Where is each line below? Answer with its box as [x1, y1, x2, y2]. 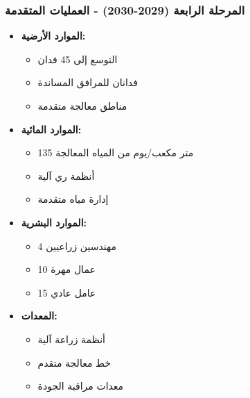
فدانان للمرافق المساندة [37, 75, 138, 90]
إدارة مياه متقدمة [37, 192, 109, 206]
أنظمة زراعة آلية [37, 331, 105, 346]
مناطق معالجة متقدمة [37, 99, 127, 113]
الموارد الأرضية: [21, 28, 86, 43]
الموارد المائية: [21, 122, 82, 136]
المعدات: [21, 308, 57, 323]
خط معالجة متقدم [37, 355, 111, 370]
